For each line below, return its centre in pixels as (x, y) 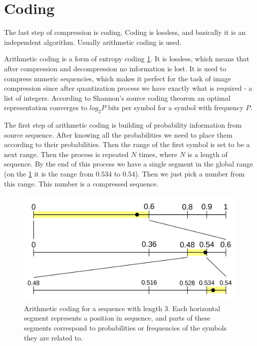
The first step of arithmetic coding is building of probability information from (123, 125)
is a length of (207, 154)
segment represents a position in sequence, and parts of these (117, 318)
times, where (158, 154)
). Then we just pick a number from (190, 174)
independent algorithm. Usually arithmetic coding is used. (93, 42)
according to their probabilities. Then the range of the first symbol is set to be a (127, 144)
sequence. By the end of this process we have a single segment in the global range (129, 164)
